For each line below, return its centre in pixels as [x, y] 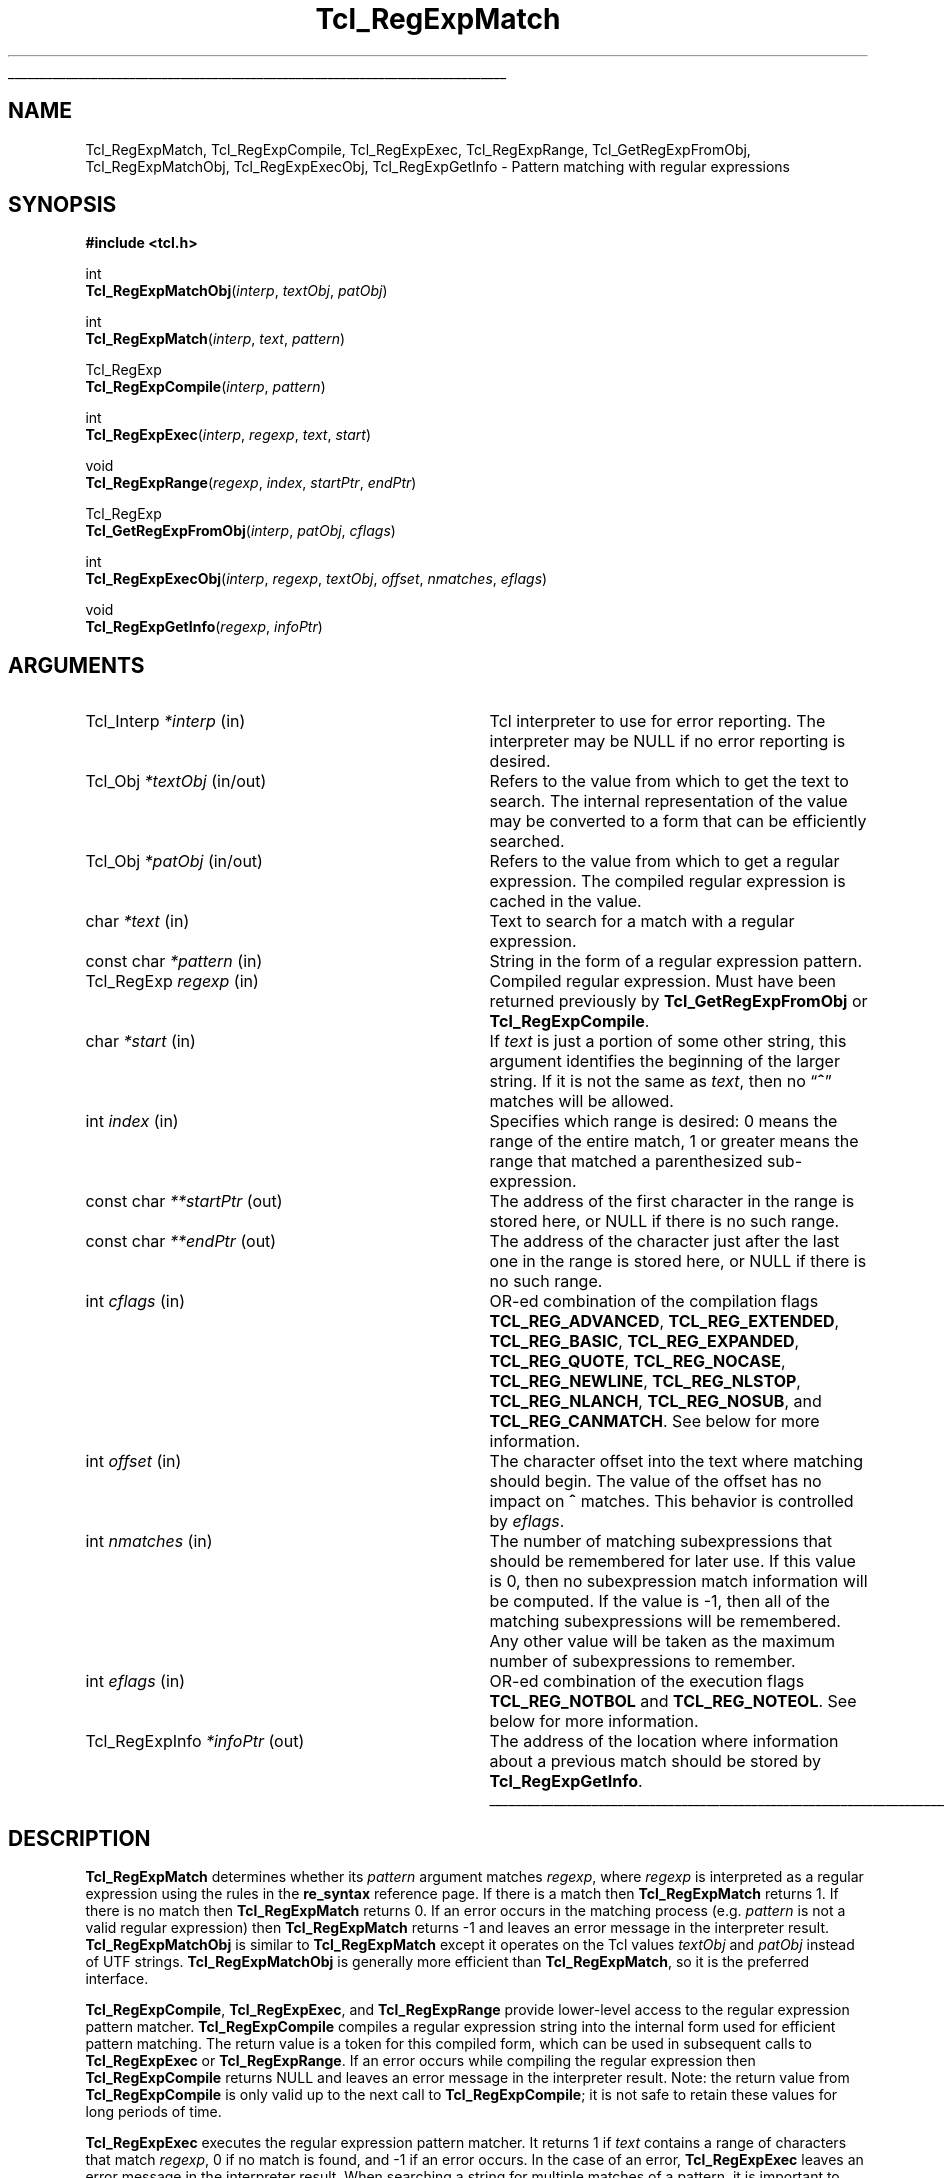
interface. [117, 1979]
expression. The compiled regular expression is [667, 881]
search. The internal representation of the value [668, 801]
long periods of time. [153, 2112]
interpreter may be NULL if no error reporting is [667, 741]
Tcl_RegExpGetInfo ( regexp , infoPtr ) [204, 627]
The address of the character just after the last [664, 1241]
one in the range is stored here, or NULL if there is [678, 1261]
